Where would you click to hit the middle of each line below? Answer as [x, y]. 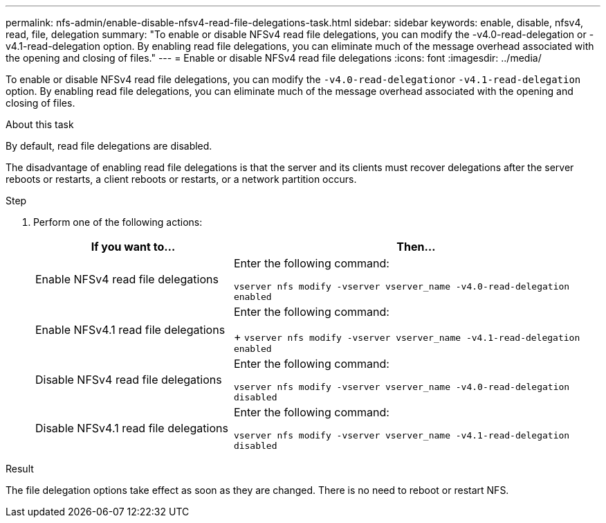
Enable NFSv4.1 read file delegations [130, 329]
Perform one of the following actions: [118, 222]
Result [20, 469]
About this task [40, 124]
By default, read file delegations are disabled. [109, 146]
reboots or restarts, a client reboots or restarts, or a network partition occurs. [181, 179]
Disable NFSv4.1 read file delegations [132, 428]
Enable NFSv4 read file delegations [127, 279]
